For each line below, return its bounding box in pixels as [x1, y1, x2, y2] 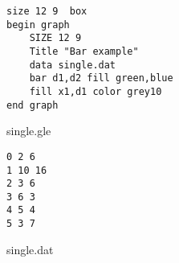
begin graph [6, 18, 70, 31]
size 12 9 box [6, 6, 87, 17]
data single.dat [29, 59, 116, 71]
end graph [6, 99, 59, 111]
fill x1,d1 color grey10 [29, 85, 162, 97]
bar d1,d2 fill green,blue [29, 72, 173, 84]
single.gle [6, 122, 51, 139]
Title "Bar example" [29, 45, 139, 57]
